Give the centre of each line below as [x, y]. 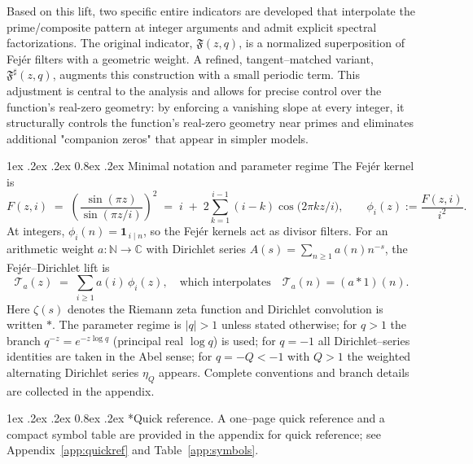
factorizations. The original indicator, [100, 43]
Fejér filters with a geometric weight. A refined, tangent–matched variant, [190, 58]
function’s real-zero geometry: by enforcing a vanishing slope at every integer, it [206, 106]
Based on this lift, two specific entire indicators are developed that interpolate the [211, 11]
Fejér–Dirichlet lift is [58, 267]
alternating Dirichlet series [73, 372]
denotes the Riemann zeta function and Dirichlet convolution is [225, 308]
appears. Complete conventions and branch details [284, 372]
